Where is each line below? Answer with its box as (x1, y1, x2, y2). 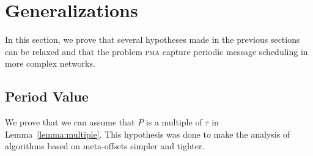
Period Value (5, 87, 89, 106)
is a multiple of (145, 116, 202, 128)
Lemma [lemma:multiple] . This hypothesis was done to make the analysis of (5, 127, 290, 140)
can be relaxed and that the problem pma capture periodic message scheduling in (5, 45, 308, 58)
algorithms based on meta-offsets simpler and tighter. (5, 139, 205, 152)
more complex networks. (5, 57, 95, 70)
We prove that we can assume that (5, 116, 135, 128)
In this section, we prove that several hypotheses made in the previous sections (5, 33, 300, 46)
